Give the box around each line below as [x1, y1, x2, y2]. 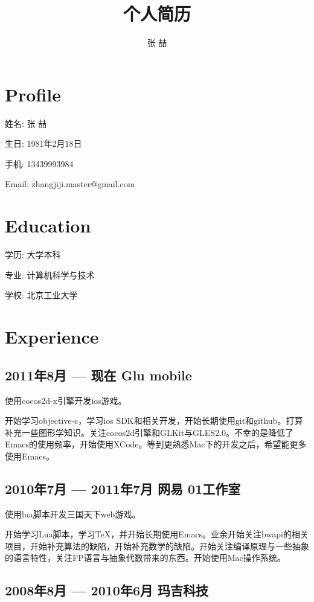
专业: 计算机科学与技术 [5, 268, 95, 281]
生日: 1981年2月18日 [5, 137, 82, 150]
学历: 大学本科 [5, 248, 61, 261]
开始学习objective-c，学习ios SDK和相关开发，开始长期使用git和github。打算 [5, 414, 303, 427]
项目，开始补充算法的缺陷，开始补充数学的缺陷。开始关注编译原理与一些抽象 [5, 539, 309, 552]
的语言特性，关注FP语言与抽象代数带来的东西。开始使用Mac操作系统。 [5, 551, 286, 564]
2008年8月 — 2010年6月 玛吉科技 [5, 581, 209, 600]
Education [5, 213, 91, 238]
